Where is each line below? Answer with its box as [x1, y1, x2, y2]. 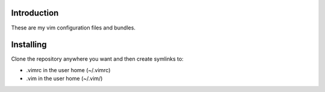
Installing [11, 40, 48, 50]
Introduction [11, 8, 59, 18]
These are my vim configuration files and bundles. [11, 24, 135, 31]
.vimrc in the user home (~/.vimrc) [26, 66, 111, 73]
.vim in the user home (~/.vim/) [26, 75, 103, 82]
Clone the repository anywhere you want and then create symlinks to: [11, 55, 184, 63]
